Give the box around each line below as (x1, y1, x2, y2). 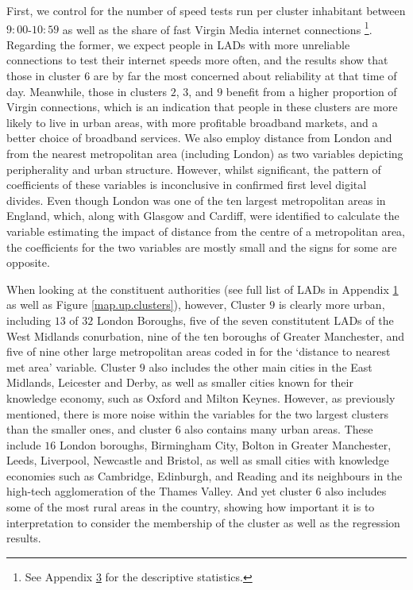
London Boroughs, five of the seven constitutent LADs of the (96, 311, 394, 328)
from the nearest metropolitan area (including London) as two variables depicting (6, 145, 403, 161)
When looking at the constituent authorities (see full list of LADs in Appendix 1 (6, 280, 399, 297)
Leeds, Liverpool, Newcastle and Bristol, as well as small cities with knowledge (6, 452, 389, 469)
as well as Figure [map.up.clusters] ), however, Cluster (6, 296, 266, 313)
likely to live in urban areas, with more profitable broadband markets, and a (6, 114, 378, 130)
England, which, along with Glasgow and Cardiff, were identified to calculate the (6, 207, 399, 224)
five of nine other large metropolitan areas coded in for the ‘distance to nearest (6, 343, 391, 360)
